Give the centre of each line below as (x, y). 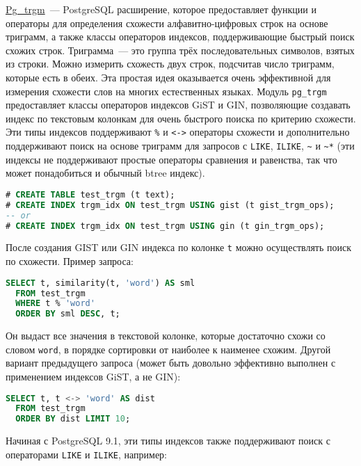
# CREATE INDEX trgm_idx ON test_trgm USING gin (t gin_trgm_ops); (165, 226)
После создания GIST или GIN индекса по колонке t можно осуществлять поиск (179, 247)
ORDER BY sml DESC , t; (68, 314)
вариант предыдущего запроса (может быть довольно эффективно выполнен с (171, 363)
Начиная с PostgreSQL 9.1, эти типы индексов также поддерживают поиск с (168, 441)
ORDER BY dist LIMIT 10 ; (73, 419)
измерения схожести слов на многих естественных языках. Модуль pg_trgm (166, 91)
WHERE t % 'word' (55, 304)
